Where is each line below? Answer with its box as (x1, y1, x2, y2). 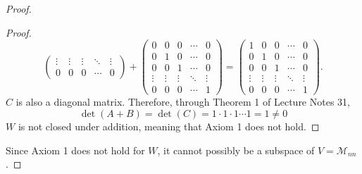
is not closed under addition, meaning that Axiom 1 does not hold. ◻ (18, 119, 320, 133)
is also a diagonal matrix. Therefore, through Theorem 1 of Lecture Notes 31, (15, 94, 350, 109)
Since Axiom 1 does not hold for (6, 142, 145, 157)
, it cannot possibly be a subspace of (157, 142, 315, 157)
